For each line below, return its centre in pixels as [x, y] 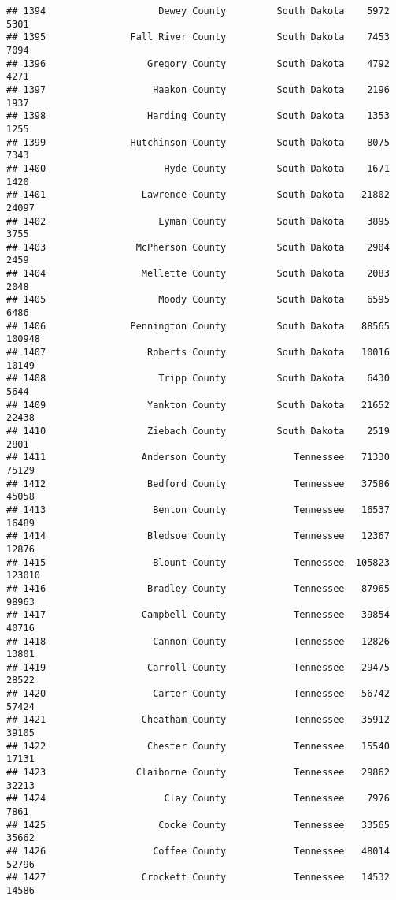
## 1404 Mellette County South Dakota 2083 [198, 274]
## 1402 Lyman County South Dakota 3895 [198, 221]
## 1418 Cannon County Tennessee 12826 [198, 641]
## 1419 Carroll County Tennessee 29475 [198, 667]
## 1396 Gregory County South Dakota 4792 [198, 63]
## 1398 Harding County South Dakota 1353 [198, 116]
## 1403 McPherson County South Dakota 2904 [198, 247]
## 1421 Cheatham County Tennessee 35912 [198, 720]
